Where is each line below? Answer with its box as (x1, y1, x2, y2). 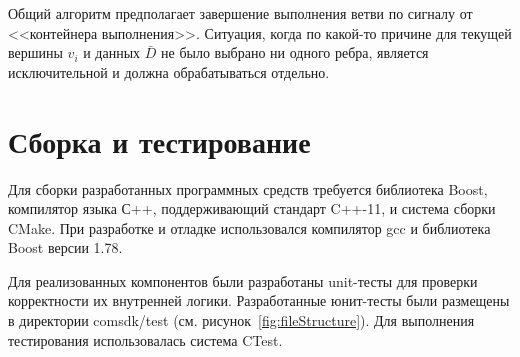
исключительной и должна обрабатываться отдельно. (8, 61, 330, 82)
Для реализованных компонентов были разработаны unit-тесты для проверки (8, 270, 478, 291)
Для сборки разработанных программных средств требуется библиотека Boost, (8, 178, 488, 199)
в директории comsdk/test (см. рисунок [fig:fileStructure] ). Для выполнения (8, 310, 475, 331)
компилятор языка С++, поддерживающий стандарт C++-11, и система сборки (8, 198, 496, 219)
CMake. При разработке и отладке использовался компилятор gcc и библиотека (8, 217, 491, 238)
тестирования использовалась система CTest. (8, 329, 283, 350)
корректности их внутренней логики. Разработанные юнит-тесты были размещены (8, 290, 510, 311)
